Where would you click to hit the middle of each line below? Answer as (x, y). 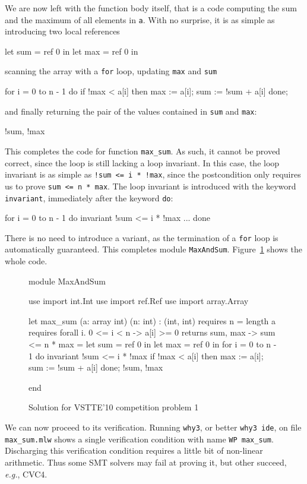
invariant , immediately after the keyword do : (89, 197)
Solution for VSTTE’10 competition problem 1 (114, 407)
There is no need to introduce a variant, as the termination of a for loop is (142, 237)
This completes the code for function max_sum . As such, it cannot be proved (143, 151)
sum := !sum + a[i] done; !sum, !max (96, 367)
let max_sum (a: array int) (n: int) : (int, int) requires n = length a (152, 320)
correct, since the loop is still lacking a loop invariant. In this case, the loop (142, 162)
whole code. (26, 261)
